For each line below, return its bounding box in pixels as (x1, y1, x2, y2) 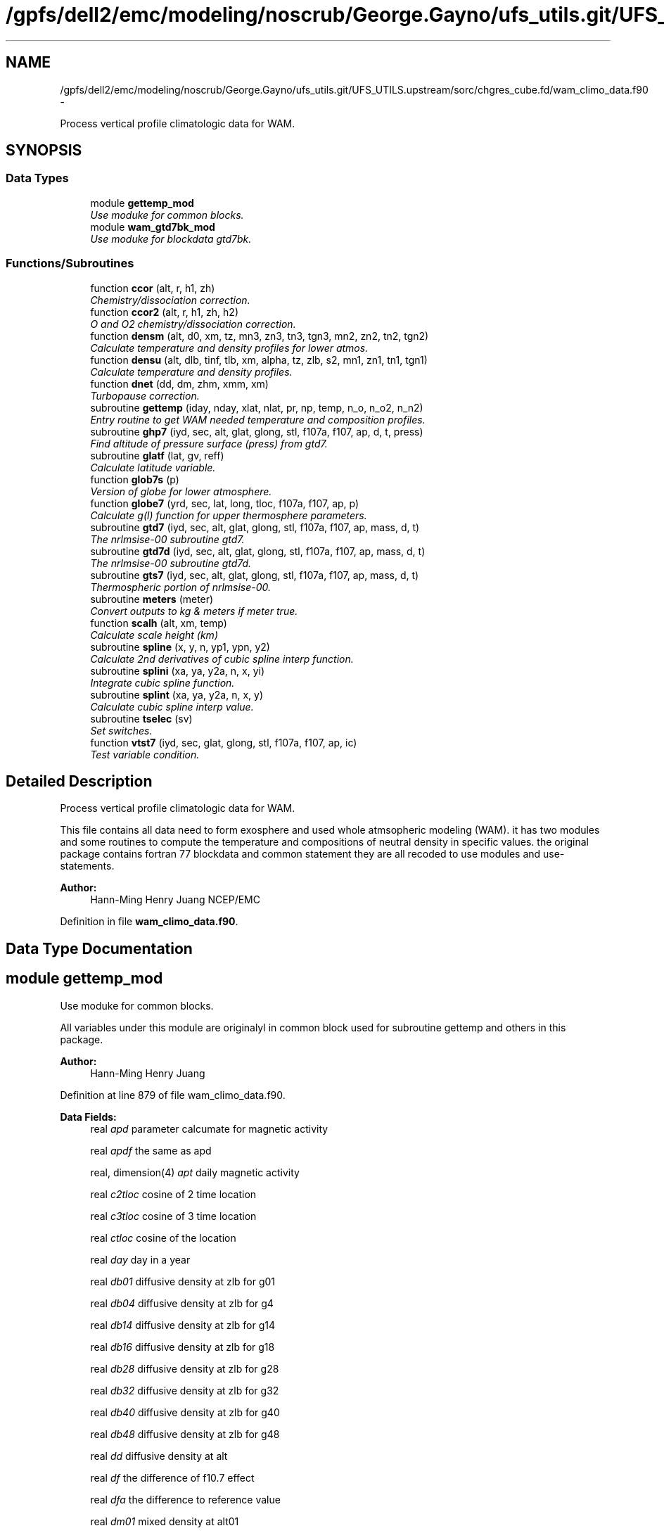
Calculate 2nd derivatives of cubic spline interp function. (90, 652, 354, 665)
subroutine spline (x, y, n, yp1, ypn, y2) (90, 640, 270, 653)
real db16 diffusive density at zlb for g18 (90, 1340, 275, 1353)
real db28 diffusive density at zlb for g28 (90, 1362, 279, 1375)
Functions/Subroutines (6, 256, 134, 271)
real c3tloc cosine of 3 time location (90, 1209, 257, 1222)
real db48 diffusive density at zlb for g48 (90, 1427, 280, 1440)
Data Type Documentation (6, 939, 193, 958)
